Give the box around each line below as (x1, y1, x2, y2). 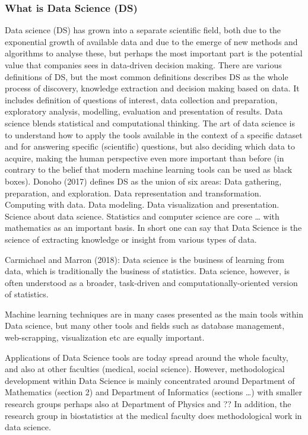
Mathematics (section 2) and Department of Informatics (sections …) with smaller (5, 386, 302, 398)
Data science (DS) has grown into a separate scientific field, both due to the (5, 24, 281, 36)
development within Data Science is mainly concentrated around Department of (5, 374, 295, 386)
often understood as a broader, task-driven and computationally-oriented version (5, 276, 298, 288)
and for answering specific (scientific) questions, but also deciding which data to (5, 140, 295, 153)
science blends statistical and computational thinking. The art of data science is (5, 116, 295, 129)
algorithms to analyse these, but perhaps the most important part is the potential (5, 47, 303, 59)
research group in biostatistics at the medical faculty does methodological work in (5, 409, 302, 421)
